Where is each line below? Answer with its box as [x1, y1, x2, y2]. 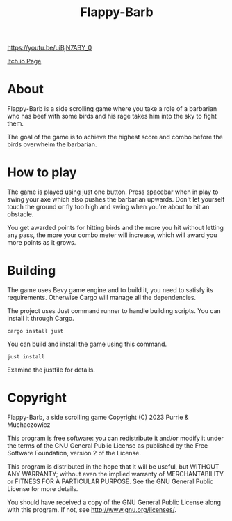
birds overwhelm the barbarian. [7, 140, 97, 149]
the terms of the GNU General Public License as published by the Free [7, 441, 208, 450]
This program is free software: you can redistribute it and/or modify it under [7, 434, 224, 442]
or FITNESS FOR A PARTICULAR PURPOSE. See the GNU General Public [7, 477, 214, 485]
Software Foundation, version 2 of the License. [7, 448, 141, 457]
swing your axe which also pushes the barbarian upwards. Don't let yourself [7, 195, 225, 204]
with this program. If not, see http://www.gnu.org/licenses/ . [7, 505, 177, 513]
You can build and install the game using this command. [7, 340, 167, 348]
